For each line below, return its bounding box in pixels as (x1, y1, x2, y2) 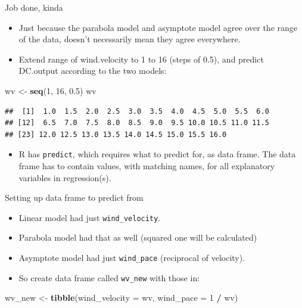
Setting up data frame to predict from (5, 191, 144, 204)
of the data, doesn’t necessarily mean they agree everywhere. (18, 33, 241, 45)
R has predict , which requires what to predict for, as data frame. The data (18, 148, 296, 160)
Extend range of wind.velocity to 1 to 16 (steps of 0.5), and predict (18, 52, 264, 65)
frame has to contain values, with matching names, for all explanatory (18, 160, 275, 172)
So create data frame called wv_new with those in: (18, 271, 200, 284)
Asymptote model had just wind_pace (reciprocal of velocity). (18, 251, 245, 264)
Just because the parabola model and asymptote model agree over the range (18, 21, 298, 33)
